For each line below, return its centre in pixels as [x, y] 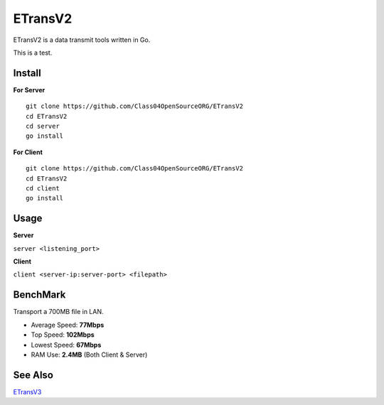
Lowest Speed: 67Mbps [66, 345]
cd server [43, 126]
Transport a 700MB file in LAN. [58, 312]
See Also [33, 375]
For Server [29, 90]
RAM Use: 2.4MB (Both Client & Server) [89, 355]
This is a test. [33, 53]
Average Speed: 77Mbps [68, 325]
